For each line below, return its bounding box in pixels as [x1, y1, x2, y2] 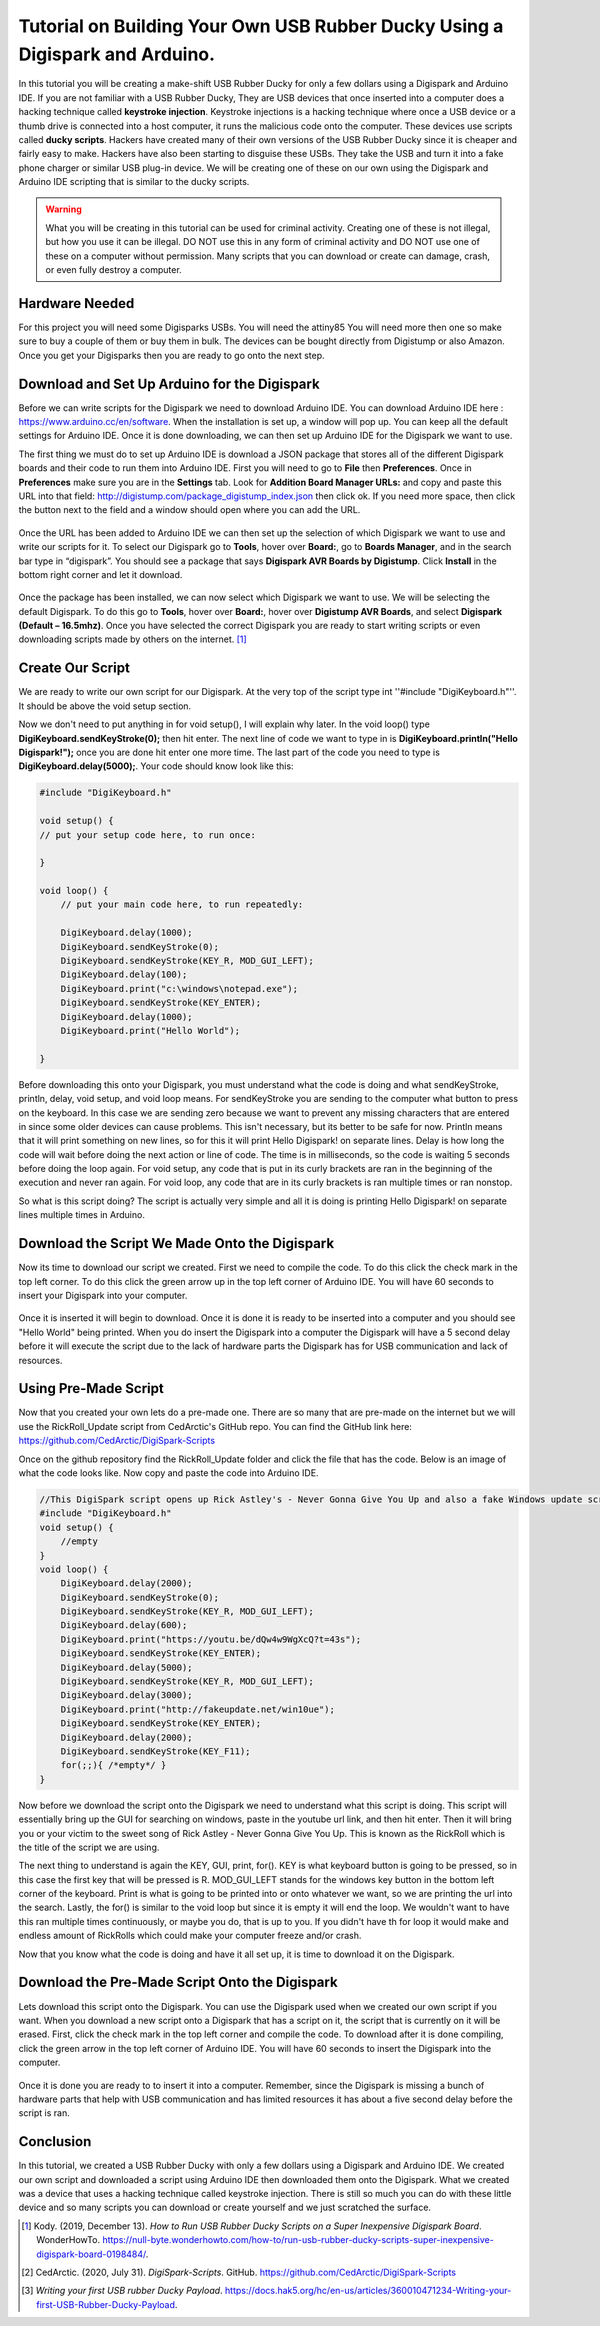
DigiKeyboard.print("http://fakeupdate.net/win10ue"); [60, 1703, 335, 1715]
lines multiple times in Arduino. [18, 1209, 145, 1221]
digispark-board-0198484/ [36, 2248, 147, 2260]
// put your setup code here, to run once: [39, 829, 257, 840]
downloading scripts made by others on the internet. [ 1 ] [18, 633, 247, 645]
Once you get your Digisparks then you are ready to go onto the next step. [18, 349, 325, 361]
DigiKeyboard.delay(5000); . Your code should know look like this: [18, 760, 294, 772]
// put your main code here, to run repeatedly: [60, 899, 304, 910]
